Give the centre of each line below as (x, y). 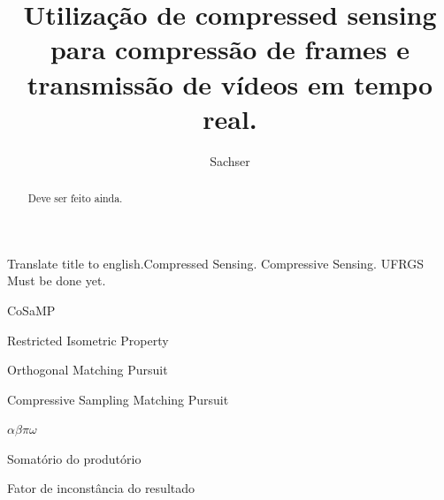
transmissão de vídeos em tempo (230, 83)
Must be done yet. (57, 280)
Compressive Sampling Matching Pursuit (118, 399)
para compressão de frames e (230, 49)
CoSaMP (31, 310)
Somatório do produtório (74, 458)
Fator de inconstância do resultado (101, 488)
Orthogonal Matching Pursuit (88, 370)
